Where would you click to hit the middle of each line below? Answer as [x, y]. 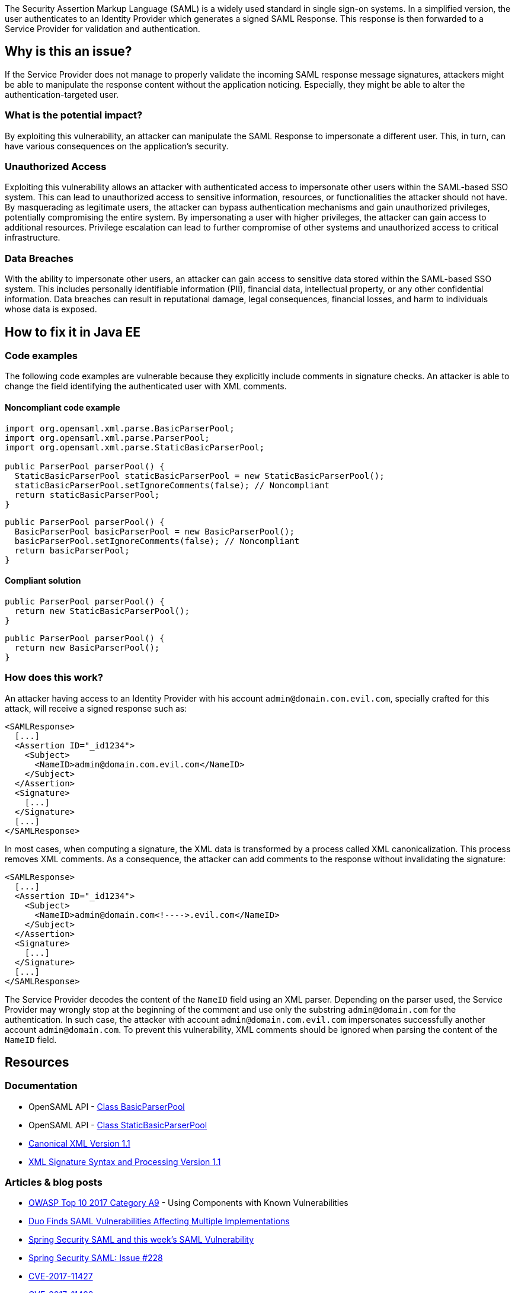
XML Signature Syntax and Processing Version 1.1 [125, 1161]
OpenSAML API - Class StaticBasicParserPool [118, 1125]
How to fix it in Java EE [73, 332]
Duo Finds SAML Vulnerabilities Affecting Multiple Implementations [159, 1221]
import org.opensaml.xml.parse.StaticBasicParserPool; [135, 447]
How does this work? [54, 678]
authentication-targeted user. [62, 94]
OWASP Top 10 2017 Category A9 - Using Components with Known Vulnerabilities [188, 1203]
